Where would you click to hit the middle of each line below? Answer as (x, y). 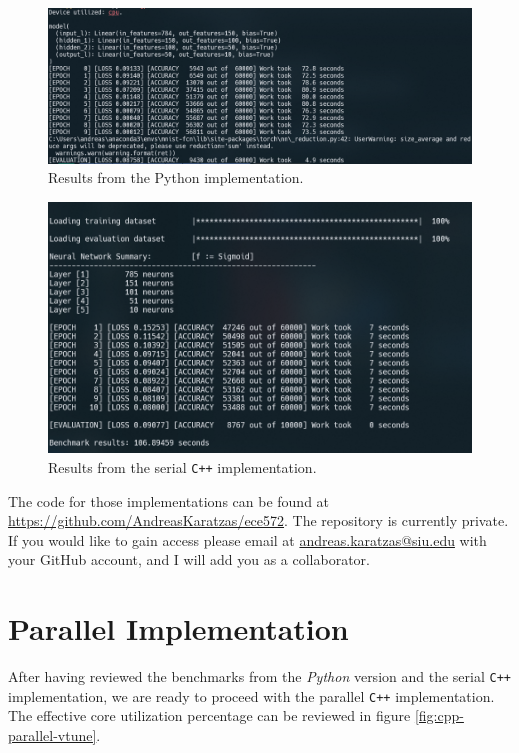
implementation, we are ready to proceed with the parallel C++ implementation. (251, 695)
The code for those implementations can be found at (169, 500)
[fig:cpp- (439, 715)
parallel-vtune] (52, 735)
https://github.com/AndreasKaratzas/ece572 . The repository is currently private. (258, 520)
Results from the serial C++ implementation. (182, 467)
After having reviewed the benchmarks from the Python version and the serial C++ (259, 676)
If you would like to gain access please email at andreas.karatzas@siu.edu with (247, 539)
